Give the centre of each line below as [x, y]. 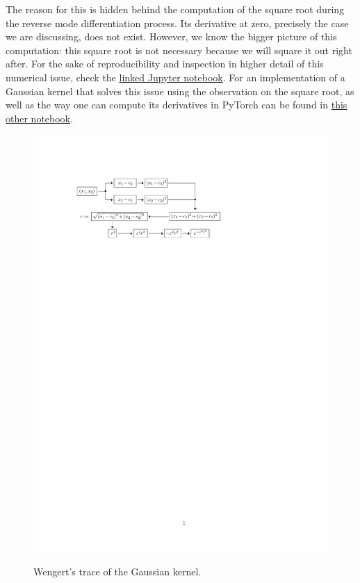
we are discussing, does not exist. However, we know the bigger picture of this [171, 36]
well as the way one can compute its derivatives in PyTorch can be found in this [177, 105]
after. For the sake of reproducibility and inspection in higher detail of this [165, 64]
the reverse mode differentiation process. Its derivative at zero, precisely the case [177, 23]
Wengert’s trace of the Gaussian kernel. [117, 571]
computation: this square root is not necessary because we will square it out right [179, 50]
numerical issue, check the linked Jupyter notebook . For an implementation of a [175, 77]
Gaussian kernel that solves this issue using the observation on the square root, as [180, 91]
